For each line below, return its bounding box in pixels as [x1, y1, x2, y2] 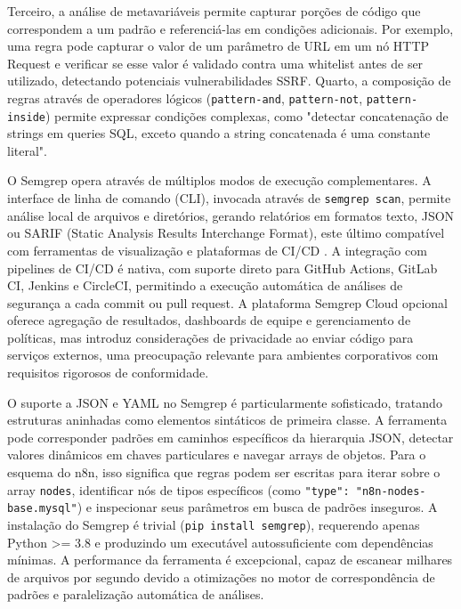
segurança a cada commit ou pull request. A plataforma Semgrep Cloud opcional [7, 293, 448, 312]
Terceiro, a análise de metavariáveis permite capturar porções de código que [7, 2, 421, 20]
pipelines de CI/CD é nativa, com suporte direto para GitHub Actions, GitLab [7, 258, 438, 277]
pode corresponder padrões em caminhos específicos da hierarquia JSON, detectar [7, 427, 454, 446]
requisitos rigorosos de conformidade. [7, 363, 209, 382]
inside [7, 110, 45, 124]
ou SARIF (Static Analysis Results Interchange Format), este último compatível [7, 223, 445, 242]
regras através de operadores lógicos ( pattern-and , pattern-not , [7, 88, 363, 107]
